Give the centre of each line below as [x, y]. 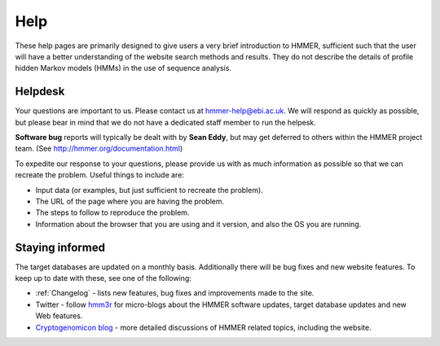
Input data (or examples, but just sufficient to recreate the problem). [150, 190]
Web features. [59, 316]
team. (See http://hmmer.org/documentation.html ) [99, 149]
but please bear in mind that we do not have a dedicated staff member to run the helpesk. [166, 122]
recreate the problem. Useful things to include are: [100, 175]
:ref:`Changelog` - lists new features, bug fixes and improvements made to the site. [175, 293]
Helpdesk [40, 92]
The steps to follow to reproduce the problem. [112, 212]
